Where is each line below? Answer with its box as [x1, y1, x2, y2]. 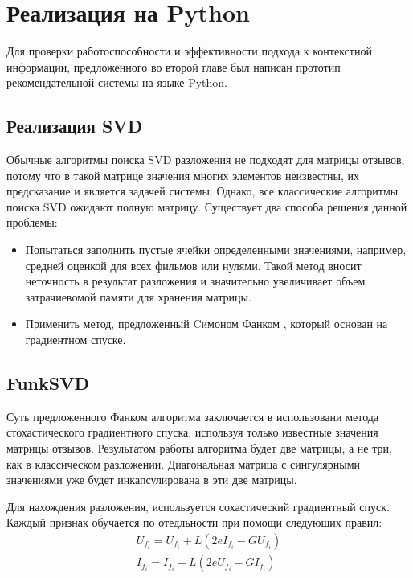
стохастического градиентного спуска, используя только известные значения [6, 424, 378, 441]
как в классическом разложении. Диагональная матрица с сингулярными [6, 455, 361, 472]
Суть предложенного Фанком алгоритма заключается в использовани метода [6, 408, 379, 424]
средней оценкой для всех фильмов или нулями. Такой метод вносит [25, 256, 362, 273]
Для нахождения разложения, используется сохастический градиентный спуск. [6, 498, 390, 514]
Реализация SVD [6, 113, 143, 138]
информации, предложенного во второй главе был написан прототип [6, 58, 341, 75]
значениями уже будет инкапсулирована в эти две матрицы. [6, 471, 297, 488]
